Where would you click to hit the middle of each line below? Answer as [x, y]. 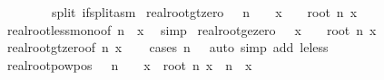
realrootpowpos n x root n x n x [129, 64]
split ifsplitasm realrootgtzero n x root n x [204, 12]
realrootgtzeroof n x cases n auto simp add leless [167, 47]
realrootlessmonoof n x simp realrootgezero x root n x [192, 29]
